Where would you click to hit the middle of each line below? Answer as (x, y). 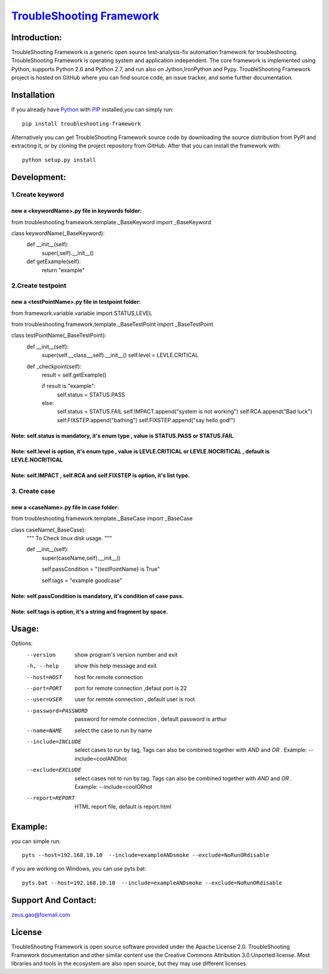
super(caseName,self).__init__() (81, 558)
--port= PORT (44, 689)
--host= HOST (44, 677)
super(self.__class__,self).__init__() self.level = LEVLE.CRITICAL (120, 355)
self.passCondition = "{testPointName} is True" (101, 569)
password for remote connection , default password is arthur (151, 719)
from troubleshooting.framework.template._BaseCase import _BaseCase (102, 518)
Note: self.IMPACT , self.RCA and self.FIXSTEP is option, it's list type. (101, 476)
